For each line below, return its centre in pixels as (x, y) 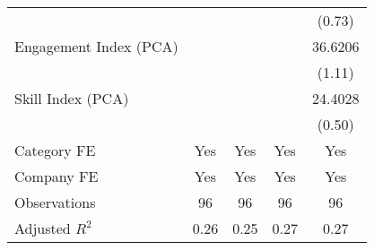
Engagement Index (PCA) (96, 46)
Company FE (57, 176)
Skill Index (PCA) (72, 98)
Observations (55, 202)
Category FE (55, 150)
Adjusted (43, 228)
